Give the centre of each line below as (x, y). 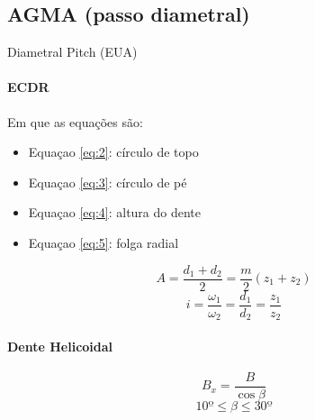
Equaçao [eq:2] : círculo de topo (113, 152)
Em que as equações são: (75, 121)
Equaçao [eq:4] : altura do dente (115, 212)
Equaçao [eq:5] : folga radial (103, 242)
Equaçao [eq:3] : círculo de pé (108, 182)
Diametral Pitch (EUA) (72, 52)
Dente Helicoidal (60, 346)
